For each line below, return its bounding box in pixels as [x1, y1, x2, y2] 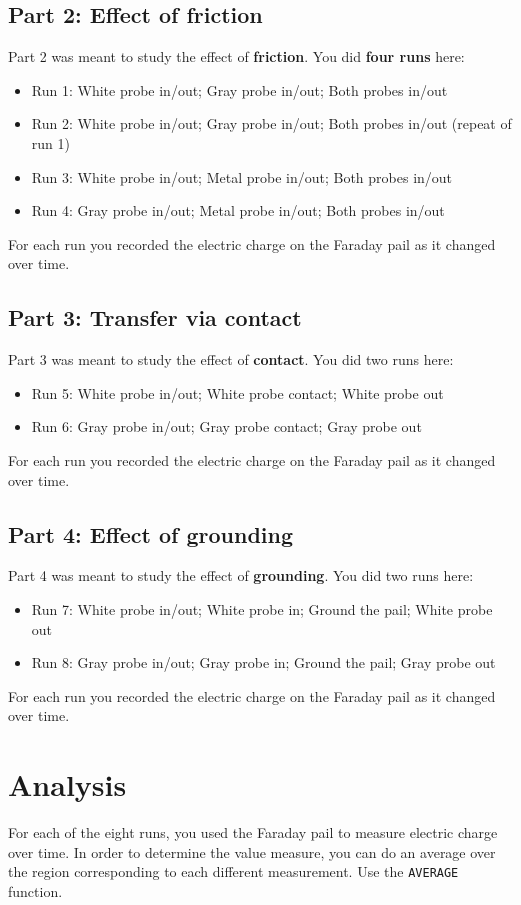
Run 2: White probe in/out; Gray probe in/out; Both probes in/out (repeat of [31, 113, 512, 134]
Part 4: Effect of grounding [8, 518, 294, 549]
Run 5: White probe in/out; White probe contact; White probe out [31, 382, 444, 403]
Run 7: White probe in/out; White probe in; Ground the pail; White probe [31, 598, 493, 619]
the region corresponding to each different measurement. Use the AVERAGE [8, 861, 459, 882]
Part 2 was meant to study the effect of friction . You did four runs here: [8, 46, 465, 67]
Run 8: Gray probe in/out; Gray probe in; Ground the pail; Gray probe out [31, 652, 496, 673]
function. [8, 880, 63, 901]
